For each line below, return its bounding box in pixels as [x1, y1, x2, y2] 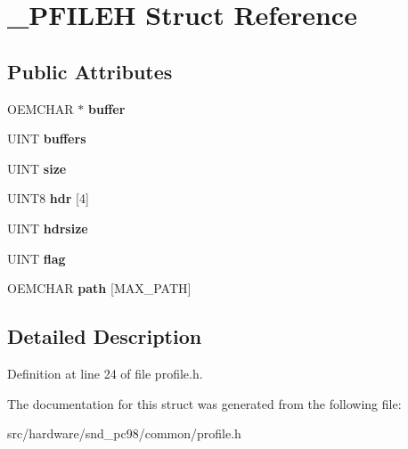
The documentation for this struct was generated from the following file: [7, 394, 402, 412]
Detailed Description [7, 322, 202, 350]
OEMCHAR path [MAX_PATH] [7, 279, 192, 298]
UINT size [7, 159, 67, 177]
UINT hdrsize [7, 218, 88, 237]
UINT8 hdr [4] [7, 189, 89, 208]
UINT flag [7, 249, 66, 267]
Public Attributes [7, 57, 173, 85]
